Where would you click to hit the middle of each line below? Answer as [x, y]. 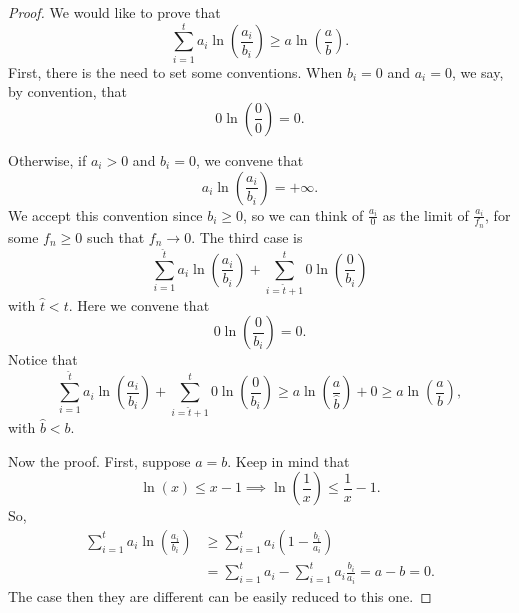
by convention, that [68, 91]
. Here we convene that [139, 304]
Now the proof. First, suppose [99, 460]
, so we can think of [303, 214]
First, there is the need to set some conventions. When [175, 71]
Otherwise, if [47, 159]
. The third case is [247, 236]
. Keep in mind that [288, 460]
